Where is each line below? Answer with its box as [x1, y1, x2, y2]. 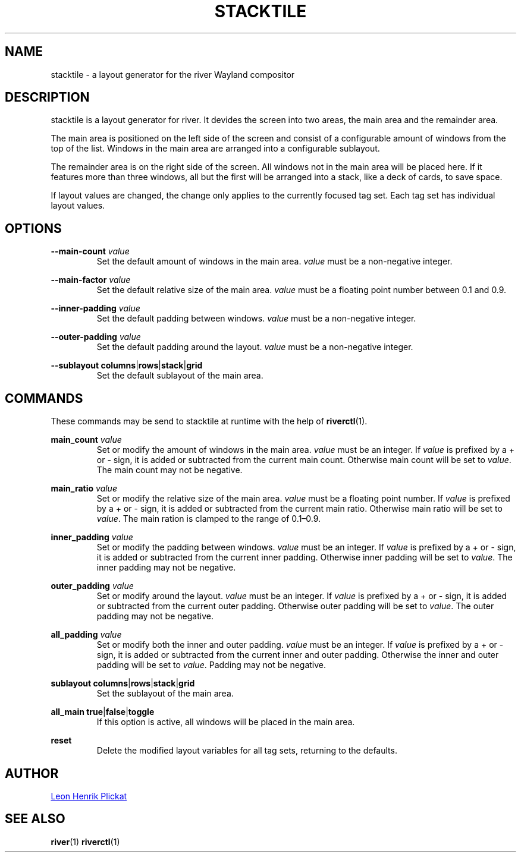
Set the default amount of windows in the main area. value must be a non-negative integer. [96, 256, 453, 267]
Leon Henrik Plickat [51, 790, 127, 801]
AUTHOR [5, 765, 59, 781]
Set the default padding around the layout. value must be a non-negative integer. [96, 342, 413, 352]
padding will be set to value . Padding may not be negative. [96, 660, 327, 670]
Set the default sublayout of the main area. [96, 370, 263, 381]
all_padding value [51, 629, 122, 640]
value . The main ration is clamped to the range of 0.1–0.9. [96, 513, 321, 524]
